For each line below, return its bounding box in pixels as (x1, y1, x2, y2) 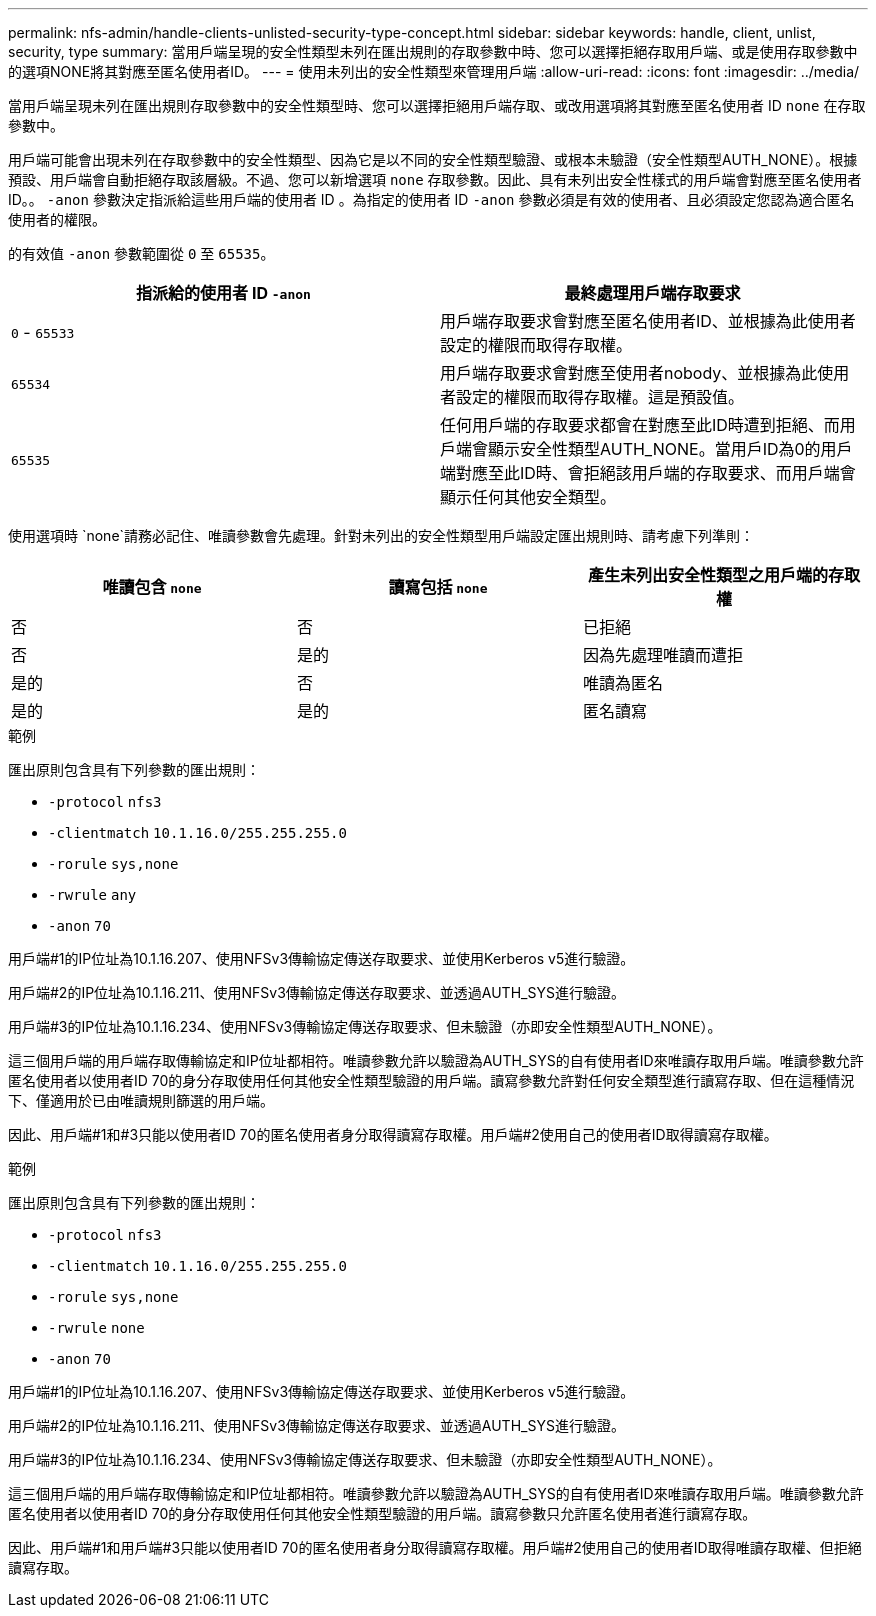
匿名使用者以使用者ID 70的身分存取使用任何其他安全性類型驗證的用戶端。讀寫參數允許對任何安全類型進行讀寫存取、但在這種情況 (8, 1072, 855, 1089)
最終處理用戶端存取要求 (564, 283, 741, 303)
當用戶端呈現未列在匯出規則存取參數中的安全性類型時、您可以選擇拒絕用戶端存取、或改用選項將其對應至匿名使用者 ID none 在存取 (8, 97, 866, 114)
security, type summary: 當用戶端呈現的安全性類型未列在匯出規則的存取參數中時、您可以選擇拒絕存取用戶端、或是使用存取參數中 (8, 43, 858, 60)
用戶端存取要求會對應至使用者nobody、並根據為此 (440, 363, 818, 383)
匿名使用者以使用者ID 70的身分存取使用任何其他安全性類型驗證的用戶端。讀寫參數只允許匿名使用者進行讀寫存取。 (8, 1505, 757, 1522)
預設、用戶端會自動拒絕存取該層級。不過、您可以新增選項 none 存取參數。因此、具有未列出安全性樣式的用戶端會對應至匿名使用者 (8, 171, 862, 188)
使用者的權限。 (8, 211, 106, 228)
